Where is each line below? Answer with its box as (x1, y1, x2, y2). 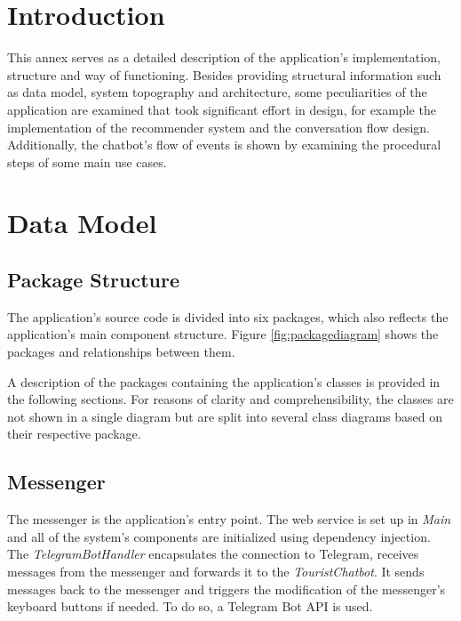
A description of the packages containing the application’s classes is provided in (7, 372, 441, 391)
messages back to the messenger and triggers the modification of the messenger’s (7, 579, 446, 598)
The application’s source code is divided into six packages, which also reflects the (7, 307, 449, 326)
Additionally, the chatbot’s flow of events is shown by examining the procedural (7, 135, 441, 154)
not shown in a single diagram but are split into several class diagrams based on (7, 407, 442, 425)
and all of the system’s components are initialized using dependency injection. (7, 527, 431, 545)
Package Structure (7, 266, 180, 294)
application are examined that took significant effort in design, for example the (7, 100, 436, 118)
